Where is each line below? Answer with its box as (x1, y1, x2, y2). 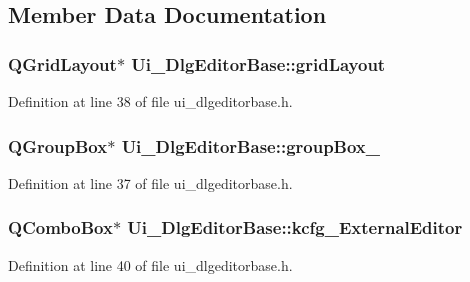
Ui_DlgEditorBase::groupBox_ (121, 133, 381, 158)
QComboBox (8, 215, 113, 240)
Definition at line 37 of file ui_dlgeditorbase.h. (8, 172, 293, 193)
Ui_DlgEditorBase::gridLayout (131, 51, 386, 76)
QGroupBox (8, 133, 108, 158)
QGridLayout (8, 51, 117, 76)
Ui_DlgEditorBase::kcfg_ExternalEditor (127, 215, 463, 240)
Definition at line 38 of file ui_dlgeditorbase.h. (8, 91, 293, 111)
